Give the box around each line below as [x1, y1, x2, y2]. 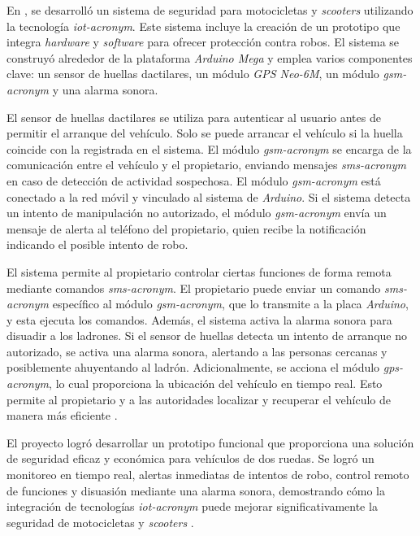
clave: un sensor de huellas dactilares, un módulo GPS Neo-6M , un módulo [6, 65, 379, 82]
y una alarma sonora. [52, 81, 158, 98]
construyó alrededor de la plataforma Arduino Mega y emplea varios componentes [6, 49, 413, 66]
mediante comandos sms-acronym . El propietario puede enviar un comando [6, 279, 381, 296]
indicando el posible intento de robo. [6, 236, 188, 253]
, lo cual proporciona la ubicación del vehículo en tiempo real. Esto [49, 375, 383, 392]
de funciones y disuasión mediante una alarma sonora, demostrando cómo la [6, 482, 386, 499]
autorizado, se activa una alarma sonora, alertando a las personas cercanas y [6, 342, 388, 360]
